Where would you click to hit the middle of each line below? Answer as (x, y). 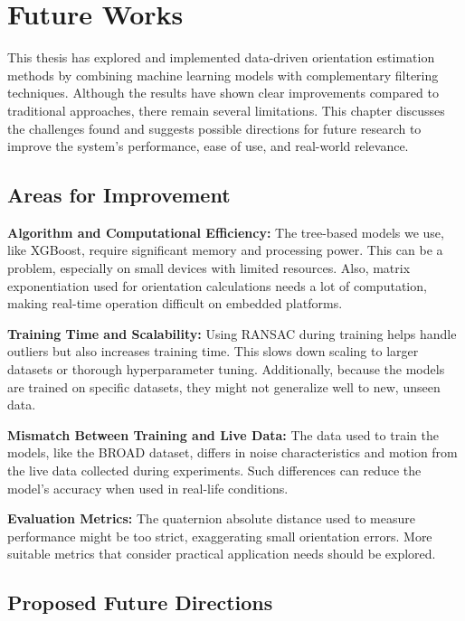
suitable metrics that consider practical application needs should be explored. (222, 554)
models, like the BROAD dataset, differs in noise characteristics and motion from (232, 452)
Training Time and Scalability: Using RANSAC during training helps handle (232, 333)
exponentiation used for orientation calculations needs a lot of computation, (217, 285)
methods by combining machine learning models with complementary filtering (223, 75)
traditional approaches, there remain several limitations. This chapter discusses (226, 110)
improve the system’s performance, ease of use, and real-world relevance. (208, 146)
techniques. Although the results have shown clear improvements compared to (223, 93)
